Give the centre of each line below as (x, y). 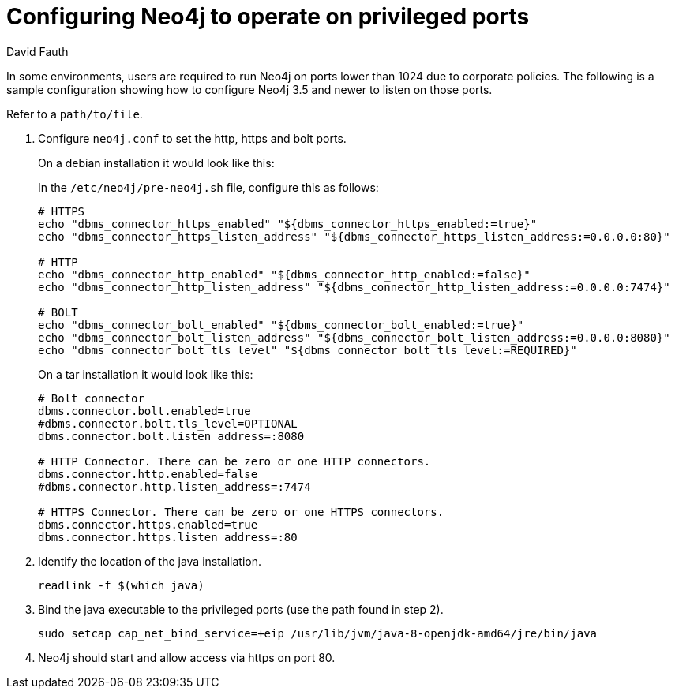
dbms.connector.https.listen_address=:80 (168, 537)
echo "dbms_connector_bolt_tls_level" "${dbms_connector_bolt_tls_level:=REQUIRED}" (307, 350)
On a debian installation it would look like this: (156, 163)
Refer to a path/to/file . (75, 114)
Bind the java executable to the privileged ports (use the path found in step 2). (241, 609)
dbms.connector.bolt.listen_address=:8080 (171, 436)
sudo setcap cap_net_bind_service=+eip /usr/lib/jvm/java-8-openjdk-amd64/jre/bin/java (318, 633)
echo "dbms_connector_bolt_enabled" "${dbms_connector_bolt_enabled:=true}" (281, 325)
